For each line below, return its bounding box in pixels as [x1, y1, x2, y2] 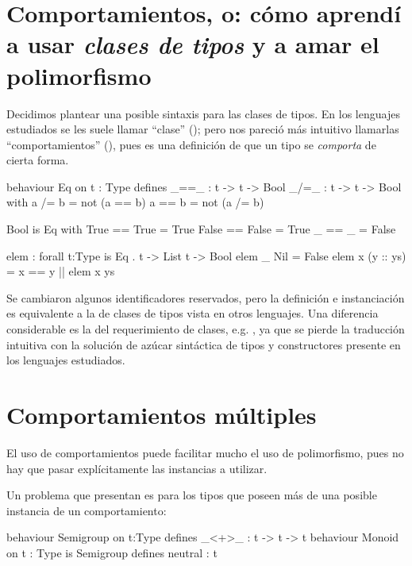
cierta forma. [6, 152, 69, 168]
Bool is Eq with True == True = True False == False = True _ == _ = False [6, 221, 396, 237]
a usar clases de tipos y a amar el [6, 28, 379, 61]
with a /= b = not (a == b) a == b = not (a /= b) [6, 194, 264, 210]
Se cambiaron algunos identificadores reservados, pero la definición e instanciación [6, 289, 405, 306]
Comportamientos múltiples [6, 399, 317, 430]
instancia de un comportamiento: [6, 502, 167, 518]
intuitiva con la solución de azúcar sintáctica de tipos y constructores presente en [6, 336, 401, 352]
